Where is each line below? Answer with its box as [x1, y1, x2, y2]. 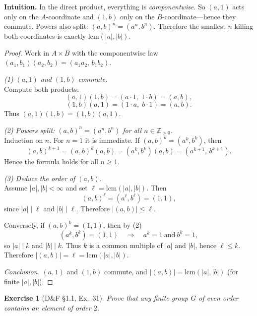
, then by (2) [103, 220, 142, 230]
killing [234, 21, 254, 31]
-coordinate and [46, 11, 94, 21]
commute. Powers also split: [4, 21, 88, 31]
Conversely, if [4, 220, 45, 230]
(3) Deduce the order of [4, 173, 75, 183]
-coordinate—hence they [162, 11, 236, 21]
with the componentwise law [72, 47, 158, 58]
